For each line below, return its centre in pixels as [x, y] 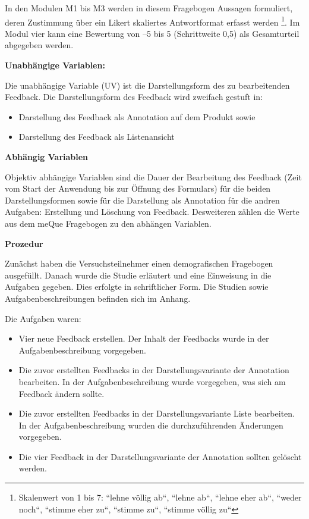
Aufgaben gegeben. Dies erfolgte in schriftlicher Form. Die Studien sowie [137, 287]
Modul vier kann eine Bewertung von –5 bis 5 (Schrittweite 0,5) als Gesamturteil [152, 33]
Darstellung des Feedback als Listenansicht [97, 137]
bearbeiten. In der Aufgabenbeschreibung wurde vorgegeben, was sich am [152, 381]
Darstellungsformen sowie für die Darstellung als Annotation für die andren [142, 200]
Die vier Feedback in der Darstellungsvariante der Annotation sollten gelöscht [160, 456]
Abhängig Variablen [47, 157]
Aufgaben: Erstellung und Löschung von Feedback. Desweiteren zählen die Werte [152, 212]
